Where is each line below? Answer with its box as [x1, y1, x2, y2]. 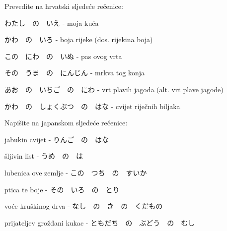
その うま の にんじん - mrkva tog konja [4, 67, 145, 78]
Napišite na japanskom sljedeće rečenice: [4, 117, 128, 128]
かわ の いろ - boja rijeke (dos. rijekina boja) [4, 34, 153, 45]
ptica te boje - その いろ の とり [4, 184, 120, 194]
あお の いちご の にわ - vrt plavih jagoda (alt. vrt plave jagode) [4, 84, 224, 94]
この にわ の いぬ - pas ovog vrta [4, 51, 122, 61]
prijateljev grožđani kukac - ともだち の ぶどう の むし [4, 217, 195, 228]
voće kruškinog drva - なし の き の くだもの [4, 201, 163, 211]
